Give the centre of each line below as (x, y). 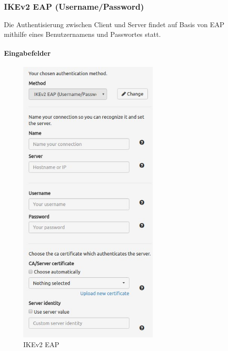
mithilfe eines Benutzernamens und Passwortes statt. (82, 34)
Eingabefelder (27, 53)
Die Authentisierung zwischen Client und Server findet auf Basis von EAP (114, 24)
